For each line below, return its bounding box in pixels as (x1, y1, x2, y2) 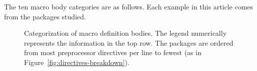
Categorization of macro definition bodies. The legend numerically (24, 28, 227, 38)
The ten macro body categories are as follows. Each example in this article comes (4, 1, 253, 11)
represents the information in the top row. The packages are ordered (24, 37, 233, 48)
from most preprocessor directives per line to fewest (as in (24, 47, 201, 58)
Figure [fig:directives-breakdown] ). (24, 57, 129, 67)
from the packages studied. (4, 11, 86, 21)
